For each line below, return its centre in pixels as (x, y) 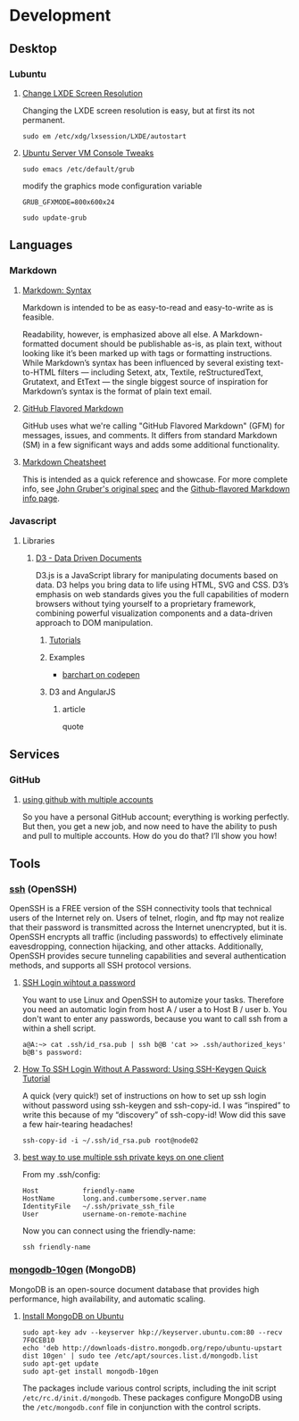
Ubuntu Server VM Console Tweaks (88, 153)
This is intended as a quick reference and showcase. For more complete (155, 479)
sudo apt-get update (60, 1363)
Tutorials (65, 640)
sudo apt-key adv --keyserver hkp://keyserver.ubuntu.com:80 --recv (152, 1332)
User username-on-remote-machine (104, 1215)
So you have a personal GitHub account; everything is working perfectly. (156, 817)
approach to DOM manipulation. (94, 622)
